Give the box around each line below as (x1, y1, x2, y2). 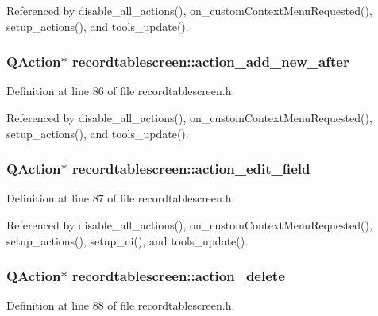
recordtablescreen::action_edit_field (72, 159, 310, 179)
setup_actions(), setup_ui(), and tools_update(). (6, 232, 249, 249)
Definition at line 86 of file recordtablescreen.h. (6, 83, 235, 99)
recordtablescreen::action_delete (72, 266, 285, 286)
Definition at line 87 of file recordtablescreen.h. (6, 190, 235, 206)
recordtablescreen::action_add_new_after (72, 52, 349, 71)
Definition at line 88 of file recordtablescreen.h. (6, 297, 235, 314)
